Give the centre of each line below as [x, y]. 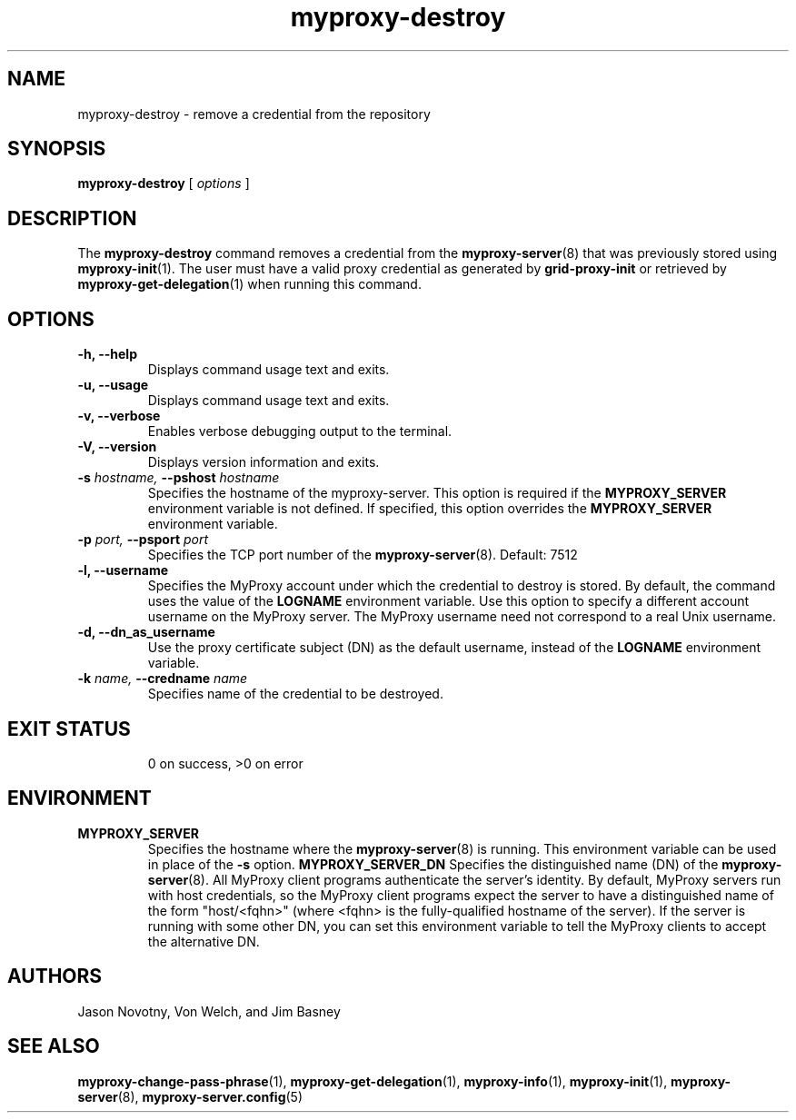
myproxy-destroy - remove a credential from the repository [254, 114]
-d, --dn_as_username [146, 632]
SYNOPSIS [57, 149]
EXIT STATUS [69, 728]
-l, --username [123, 570]
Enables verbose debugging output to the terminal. [300, 431]
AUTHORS [55, 976]
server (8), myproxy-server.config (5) [190, 1096]
